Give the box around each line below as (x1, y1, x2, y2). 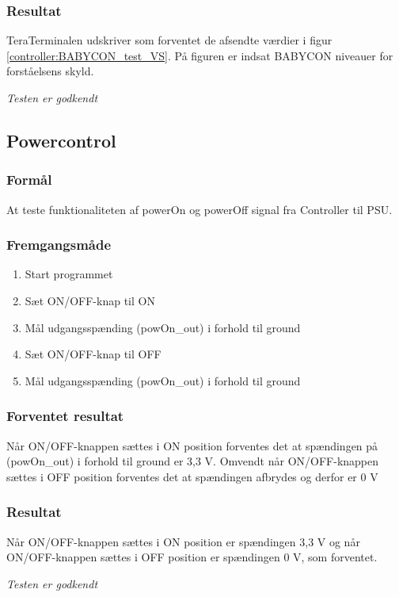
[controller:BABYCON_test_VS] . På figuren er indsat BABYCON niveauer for (6, 47, 393, 63)
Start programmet (25, 266, 113, 282)
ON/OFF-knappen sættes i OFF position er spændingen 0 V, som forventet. (6, 549, 378, 565)
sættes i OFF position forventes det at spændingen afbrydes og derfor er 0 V (6, 468, 378, 484)
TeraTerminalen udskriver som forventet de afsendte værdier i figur (6, 32, 332, 48)
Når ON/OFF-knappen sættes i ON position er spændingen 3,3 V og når (6, 533, 360, 549)
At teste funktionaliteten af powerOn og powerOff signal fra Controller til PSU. (6, 201, 393, 217)
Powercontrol (6, 128, 116, 152)
